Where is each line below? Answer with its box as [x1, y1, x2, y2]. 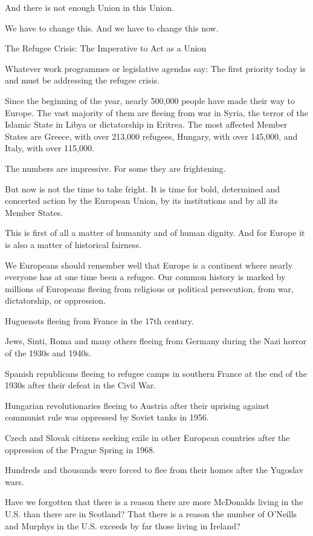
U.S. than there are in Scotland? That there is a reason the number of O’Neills [5, 508, 297, 520]
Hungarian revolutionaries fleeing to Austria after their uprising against [5, 399, 269, 411]
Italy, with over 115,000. [5, 142, 94, 154]
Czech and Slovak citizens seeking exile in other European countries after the [5, 431, 290, 444]
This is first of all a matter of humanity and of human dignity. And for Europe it [5, 226, 305, 239]
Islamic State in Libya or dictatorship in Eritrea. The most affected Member [5, 118, 288, 131]
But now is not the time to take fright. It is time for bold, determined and [5, 182, 280, 195]
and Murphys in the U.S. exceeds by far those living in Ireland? [5, 519, 240, 532]
